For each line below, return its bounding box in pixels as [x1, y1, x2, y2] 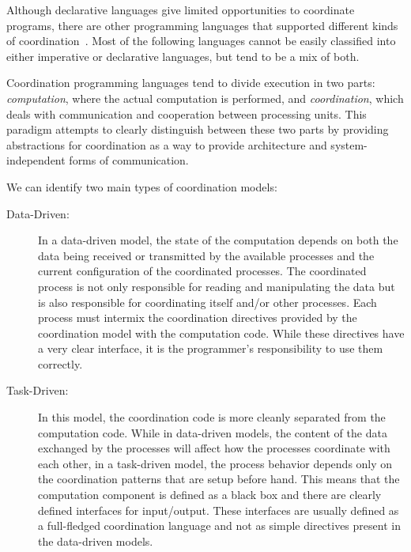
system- [330, 136, 368, 153]
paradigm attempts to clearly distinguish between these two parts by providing [6, 121, 389, 138]
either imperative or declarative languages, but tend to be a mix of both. [6, 47, 360, 64]
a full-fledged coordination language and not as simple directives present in [38, 517, 401, 534]
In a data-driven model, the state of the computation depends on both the [38, 232, 398, 248]
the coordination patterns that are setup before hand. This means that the [38, 471, 400, 487]
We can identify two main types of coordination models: [6, 178, 277, 195]
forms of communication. [69, 152, 189, 168]
